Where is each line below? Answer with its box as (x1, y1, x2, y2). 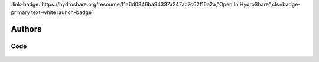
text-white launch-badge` (31, 9, 94, 16)
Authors (11, 24, 42, 35)
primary (11, 9, 30, 16)
